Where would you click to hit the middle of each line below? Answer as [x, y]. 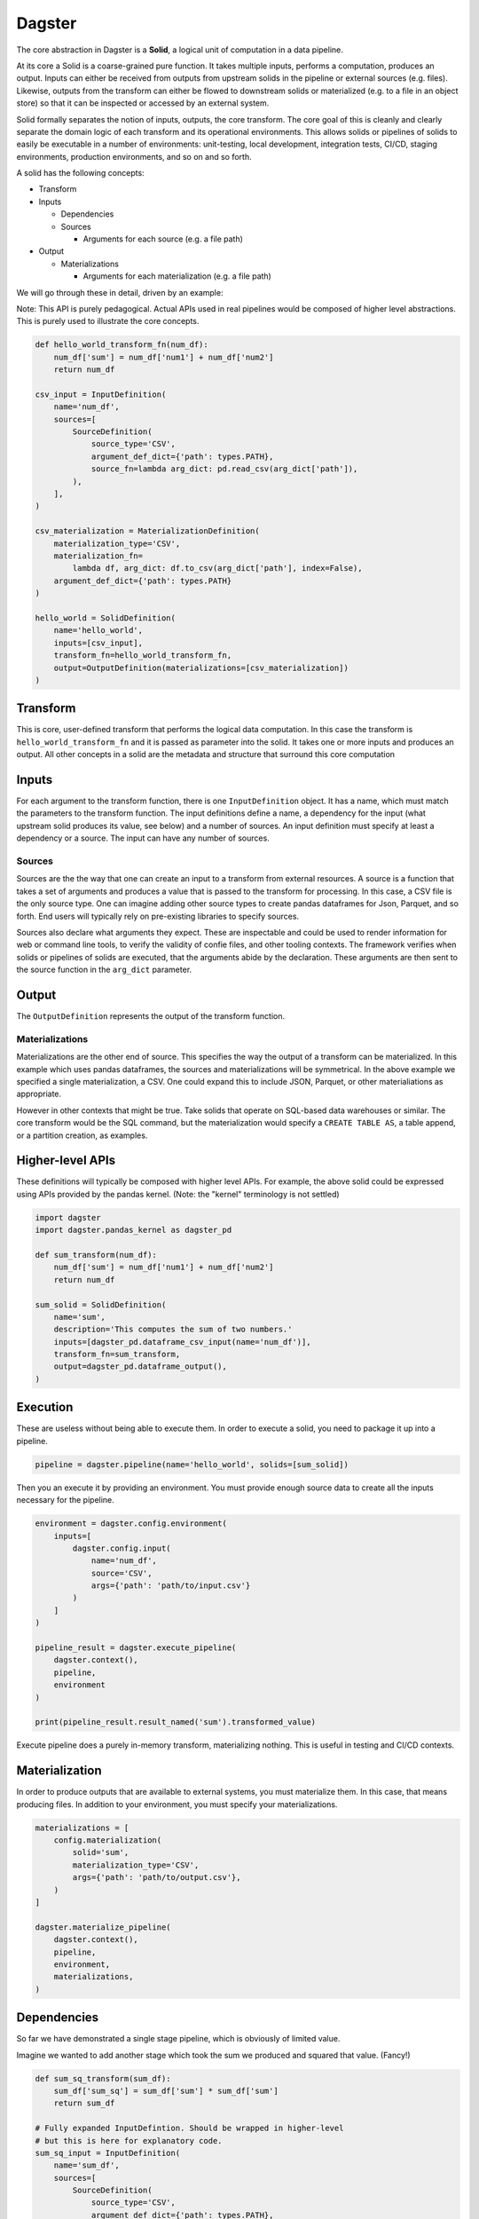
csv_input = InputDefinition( [101, 394]
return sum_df [84, 2103]
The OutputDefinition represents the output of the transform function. [151, 1016]
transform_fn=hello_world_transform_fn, [143, 655]
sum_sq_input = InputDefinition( [108, 2153]
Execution [45, 1407]
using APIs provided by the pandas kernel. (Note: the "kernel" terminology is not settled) [178, 1194]
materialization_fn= [98, 556]
